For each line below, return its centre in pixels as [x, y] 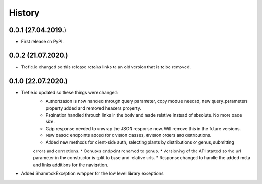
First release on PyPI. [42, 42]
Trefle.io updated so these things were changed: [70, 92]
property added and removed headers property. [93, 108]
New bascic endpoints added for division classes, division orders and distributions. [128, 135]
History [24, 13]
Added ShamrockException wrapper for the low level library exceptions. [93, 174]
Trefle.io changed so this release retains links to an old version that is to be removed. [106, 67]
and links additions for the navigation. [71, 165]
